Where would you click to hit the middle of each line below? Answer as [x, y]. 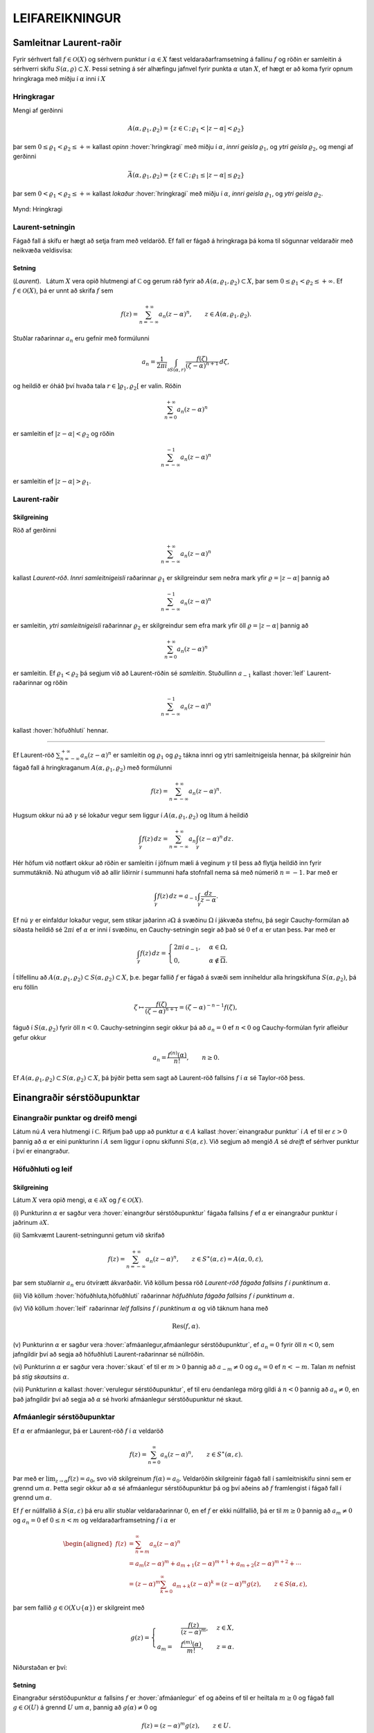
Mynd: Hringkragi [38, 209]
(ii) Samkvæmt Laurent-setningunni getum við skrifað [89, 1235]
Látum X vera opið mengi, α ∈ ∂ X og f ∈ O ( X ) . [78, 1200]
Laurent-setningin [44, 227]
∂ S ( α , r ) [177, 370]
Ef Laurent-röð [34, 755]
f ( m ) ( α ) [192, 1644]
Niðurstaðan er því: [40, 1667]
